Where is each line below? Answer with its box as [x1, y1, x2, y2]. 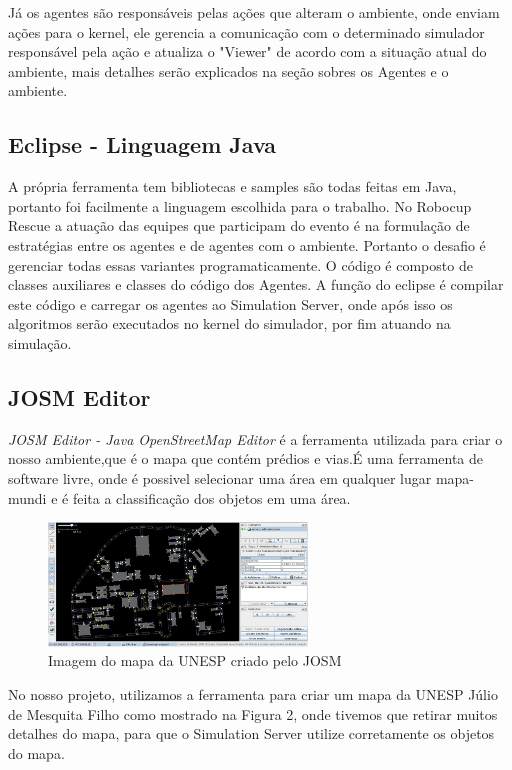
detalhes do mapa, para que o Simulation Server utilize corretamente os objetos [8, 723, 495, 744]
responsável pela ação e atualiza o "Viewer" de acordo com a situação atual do [8, 41, 487, 62]
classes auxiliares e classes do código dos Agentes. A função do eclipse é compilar [8, 274, 504, 295]
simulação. [8, 332, 72, 353]
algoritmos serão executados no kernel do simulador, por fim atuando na [8, 313, 451, 334]
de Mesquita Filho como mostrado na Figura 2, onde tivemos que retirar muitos [8, 703, 498, 724]
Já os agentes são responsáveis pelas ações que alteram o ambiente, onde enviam [8, 2, 500, 22]
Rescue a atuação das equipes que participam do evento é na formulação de [8, 215, 470, 236]
